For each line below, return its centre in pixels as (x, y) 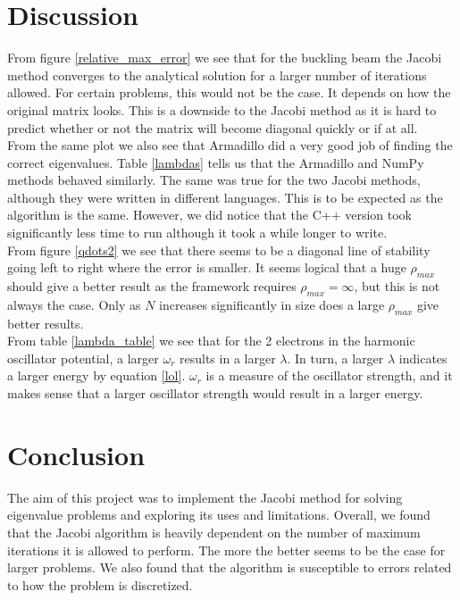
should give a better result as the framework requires (152, 286)
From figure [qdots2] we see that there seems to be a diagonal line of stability (219, 250)
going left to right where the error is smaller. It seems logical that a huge (207, 267)
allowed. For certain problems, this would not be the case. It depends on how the (229, 92)
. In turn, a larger (335, 358)
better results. (46, 323)
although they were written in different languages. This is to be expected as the (225, 197)
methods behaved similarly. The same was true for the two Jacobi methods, (214, 180)
